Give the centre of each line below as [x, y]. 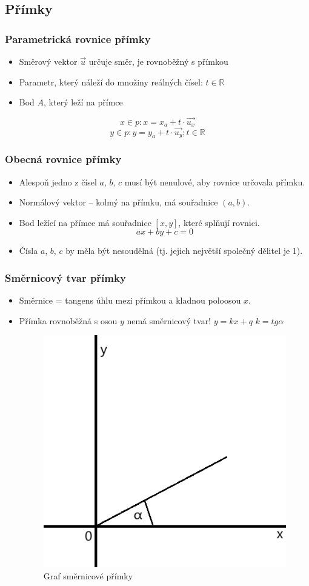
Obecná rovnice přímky [63, 159]
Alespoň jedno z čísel [58, 181]
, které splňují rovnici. [219, 222]
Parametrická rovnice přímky [78, 38]
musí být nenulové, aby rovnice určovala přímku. [215, 181]
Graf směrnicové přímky [88, 576]
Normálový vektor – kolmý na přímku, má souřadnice [118, 202]
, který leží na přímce [83, 102]
